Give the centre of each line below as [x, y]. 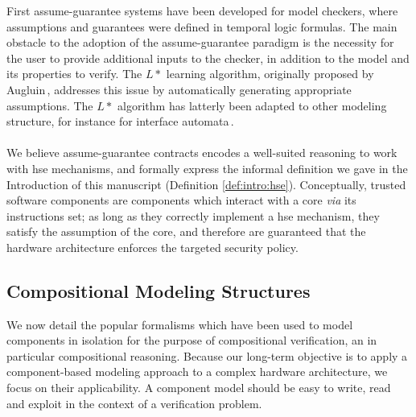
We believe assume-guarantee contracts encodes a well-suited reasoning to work [202, 153]
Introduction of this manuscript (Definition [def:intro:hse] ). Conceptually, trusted [206, 184]
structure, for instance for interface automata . [120, 121]
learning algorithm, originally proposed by [270, 74]
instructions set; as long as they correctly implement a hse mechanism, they [193, 215]
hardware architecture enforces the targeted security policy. [152, 247]
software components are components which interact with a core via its [181, 200]
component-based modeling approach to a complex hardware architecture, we [197, 372]
